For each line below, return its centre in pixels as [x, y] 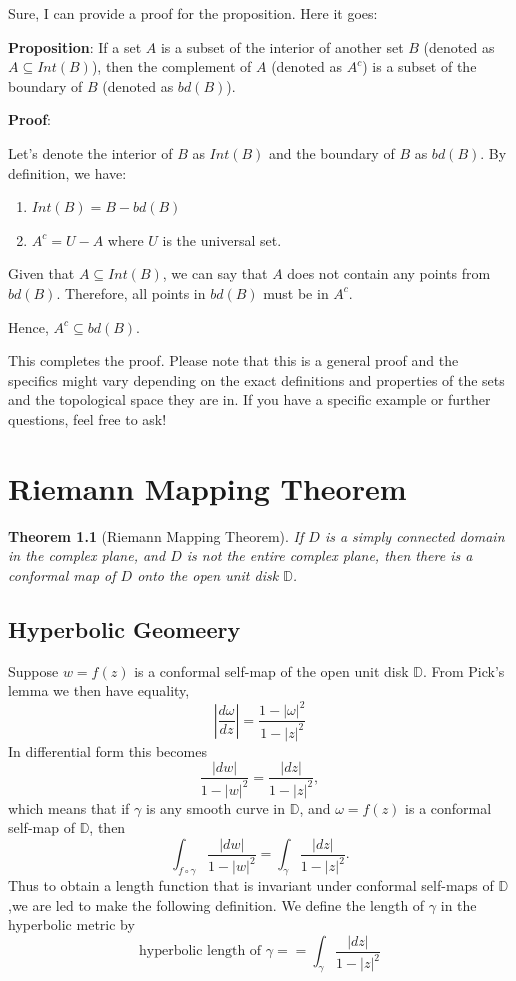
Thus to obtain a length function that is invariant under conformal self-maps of [251, 885]
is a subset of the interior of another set [282, 46]
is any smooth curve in [216, 807]
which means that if [69, 807]
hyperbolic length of [200, 951]
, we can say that [215, 273]
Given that [41, 273]
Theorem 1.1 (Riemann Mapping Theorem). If [156, 535]
